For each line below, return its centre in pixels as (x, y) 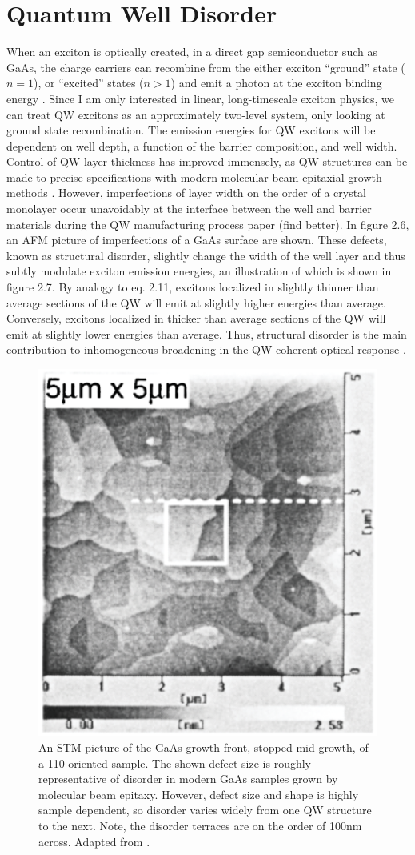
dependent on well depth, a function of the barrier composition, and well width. (202, 145)
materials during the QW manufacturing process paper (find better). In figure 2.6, (208, 224)
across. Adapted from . (94, 841)
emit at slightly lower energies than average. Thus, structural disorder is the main (207, 333)
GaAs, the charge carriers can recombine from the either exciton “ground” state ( (206, 67)
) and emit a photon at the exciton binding (276, 83)
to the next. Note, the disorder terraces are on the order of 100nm (200, 826)
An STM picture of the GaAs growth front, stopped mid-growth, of (204, 747)
